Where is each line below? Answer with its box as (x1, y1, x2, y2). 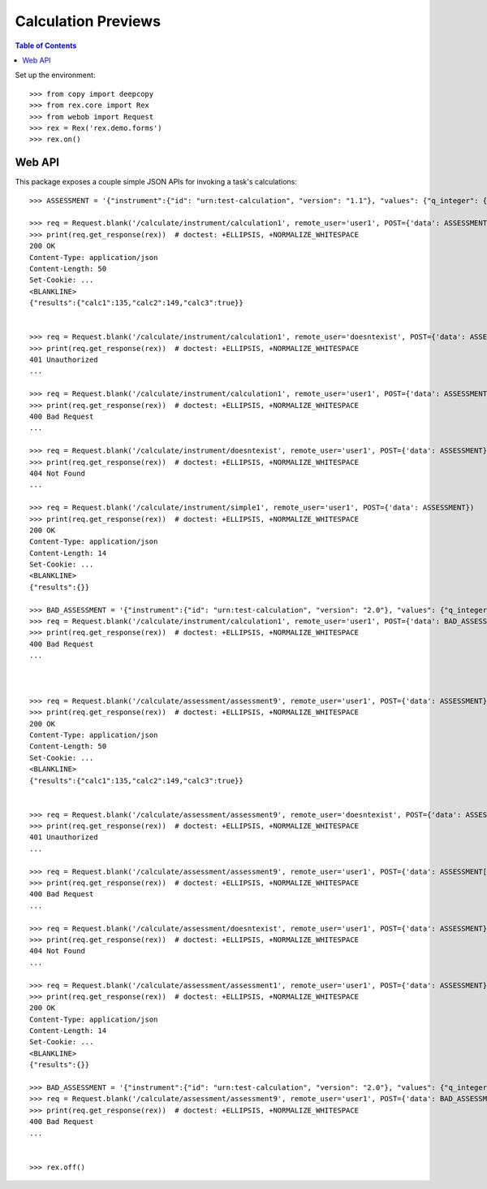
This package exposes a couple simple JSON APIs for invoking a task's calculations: (15, 177, 298, 187)
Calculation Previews (15, 12, 162, 30)
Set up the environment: (15, 70, 96, 80)
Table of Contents (15, 41, 77, 50)
